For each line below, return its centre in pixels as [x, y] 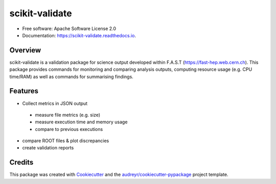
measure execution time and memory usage [81, 122]
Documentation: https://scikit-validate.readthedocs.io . [79, 35]
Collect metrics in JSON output [55, 103]
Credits [21, 162]
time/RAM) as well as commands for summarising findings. [72, 76]
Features [24, 91]
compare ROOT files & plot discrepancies [66, 141]
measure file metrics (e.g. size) [68, 115]
